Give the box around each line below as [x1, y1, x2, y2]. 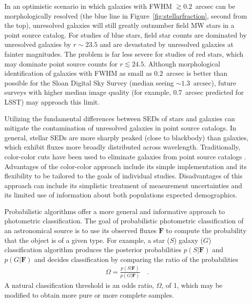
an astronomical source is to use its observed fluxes [4, 225, 157, 236]
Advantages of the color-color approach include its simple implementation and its [4, 161, 247, 171]
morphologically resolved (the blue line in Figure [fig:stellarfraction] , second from [4, 10, 247, 21]
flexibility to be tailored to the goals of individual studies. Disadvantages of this [4, 171, 243, 181]
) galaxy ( [174, 235, 203, 245]
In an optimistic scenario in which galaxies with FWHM [4, 1, 172, 11]
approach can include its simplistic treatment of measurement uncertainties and [4, 180, 242, 190]
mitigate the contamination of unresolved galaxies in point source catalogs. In [4, 123, 236, 133]
